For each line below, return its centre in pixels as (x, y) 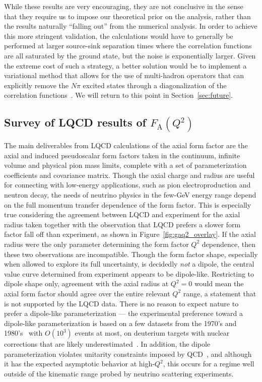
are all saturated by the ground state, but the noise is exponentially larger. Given (130, 55)
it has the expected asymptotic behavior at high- (79, 364)
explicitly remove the (36, 85)
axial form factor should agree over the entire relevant (87, 293)
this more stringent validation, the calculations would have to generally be (119, 36)
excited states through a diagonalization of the (155, 85)
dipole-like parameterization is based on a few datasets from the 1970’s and (120, 323)
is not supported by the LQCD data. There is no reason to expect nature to (121, 303)
